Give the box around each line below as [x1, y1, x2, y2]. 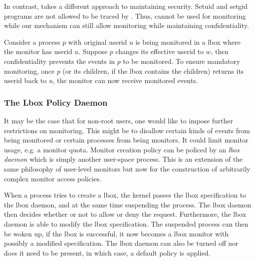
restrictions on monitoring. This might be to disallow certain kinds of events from [4, 125, 250, 135]
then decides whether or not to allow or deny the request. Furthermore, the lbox [4, 209, 246, 219]
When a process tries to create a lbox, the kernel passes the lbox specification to [4, 190, 246, 200]
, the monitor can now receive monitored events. [53, 75, 198, 86]
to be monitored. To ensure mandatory [123, 56, 240, 66]
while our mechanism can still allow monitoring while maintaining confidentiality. [4, 20, 249, 30]
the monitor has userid [4, 46, 72, 57]
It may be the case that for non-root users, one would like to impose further [4, 115, 233, 125]
